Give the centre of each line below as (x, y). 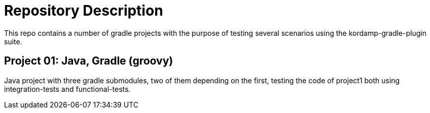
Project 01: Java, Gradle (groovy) (89, 61)
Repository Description (84, 11)
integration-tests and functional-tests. (67, 89)
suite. (13, 41)
